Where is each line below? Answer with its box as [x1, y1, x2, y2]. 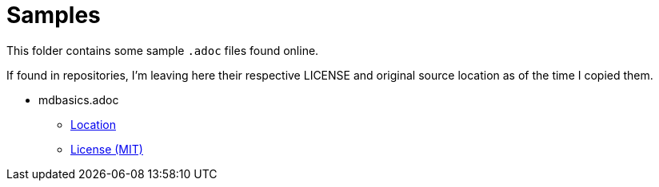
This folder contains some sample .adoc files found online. [6, 43, 319, 57]
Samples [6, 2, 101, 29]
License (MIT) [70, 142, 143, 156]
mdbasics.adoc [38, 92, 119, 107]
